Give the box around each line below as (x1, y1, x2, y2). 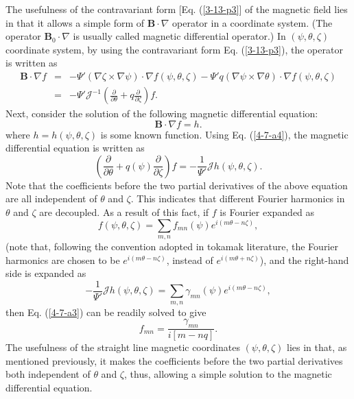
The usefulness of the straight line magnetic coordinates (5, 340, 240, 354)
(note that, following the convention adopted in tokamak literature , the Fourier (5, 239, 338, 254)
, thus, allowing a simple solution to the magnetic (124, 367, 332, 381)
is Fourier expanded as (220, 205, 315, 219)
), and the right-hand (259, 252, 349, 267)
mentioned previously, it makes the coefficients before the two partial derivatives (5, 353, 343, 367)
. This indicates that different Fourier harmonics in (130, 191, 345, 206)
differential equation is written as (5, 141, 145, 155)
